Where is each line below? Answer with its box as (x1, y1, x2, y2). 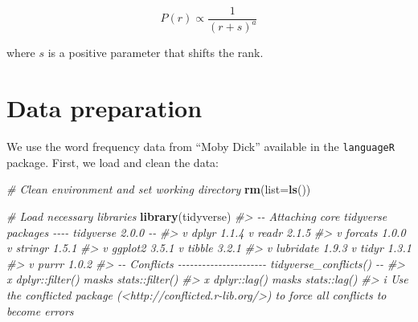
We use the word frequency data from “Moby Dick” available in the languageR (6, 138, 395, 155)
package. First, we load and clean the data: (6, 153, 219, 170)
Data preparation (6, 92, 203, 124)
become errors (6, 302, 74, 319)
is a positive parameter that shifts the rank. (47, 44, 264, 61)
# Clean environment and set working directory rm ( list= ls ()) (6, 181, 311, 198)
